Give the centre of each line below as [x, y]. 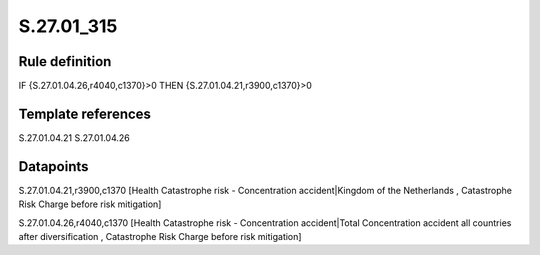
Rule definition [65, 61]
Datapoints [53, 166]
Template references [85, 113]
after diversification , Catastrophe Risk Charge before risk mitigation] [160, 237]
